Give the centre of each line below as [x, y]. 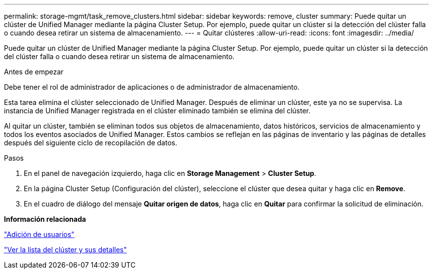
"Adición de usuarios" [39, 234]
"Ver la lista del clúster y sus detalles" [65, 250]
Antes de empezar [34, 72]
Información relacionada [45, 219]
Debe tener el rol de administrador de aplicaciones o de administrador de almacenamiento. [152, 87]
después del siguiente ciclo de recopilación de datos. [91, 143]
